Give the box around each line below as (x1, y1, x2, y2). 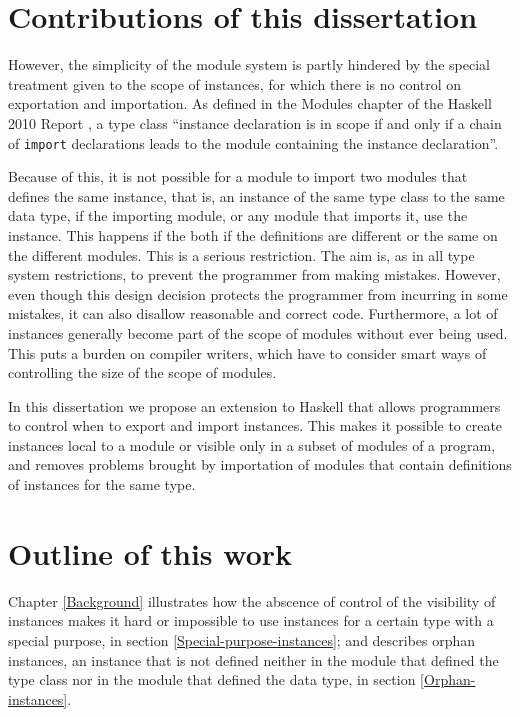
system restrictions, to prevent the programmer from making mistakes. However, (8, 264, 501, 285)
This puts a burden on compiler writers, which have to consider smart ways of (8, 342, 487, 363)
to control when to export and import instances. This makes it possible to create (8, 415, 503, 436)
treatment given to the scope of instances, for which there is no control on (8, 73, 462, 94)
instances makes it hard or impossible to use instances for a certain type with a (8, 610, 494, 631)
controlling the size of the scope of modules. (8, 362, 277, 383)
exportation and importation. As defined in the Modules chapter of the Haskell (8, 93, 492, 114)
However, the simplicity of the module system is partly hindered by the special (8, 54, 490, 75)
